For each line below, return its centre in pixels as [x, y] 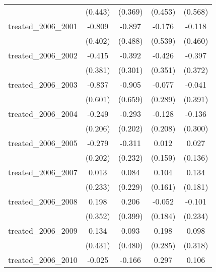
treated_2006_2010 [43, 260]
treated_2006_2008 [43, 201]
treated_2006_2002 [43, 55]
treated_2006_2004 [43, 114]
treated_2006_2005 [43, 143]
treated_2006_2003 [43, 84]
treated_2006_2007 [43, 172]
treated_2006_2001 [43, 26]
